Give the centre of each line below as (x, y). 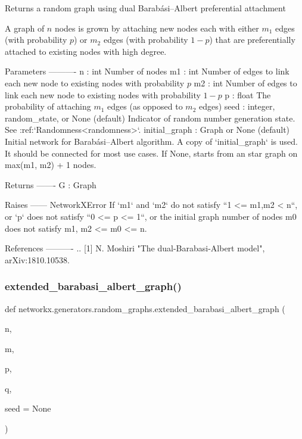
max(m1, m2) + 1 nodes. (51, 165)
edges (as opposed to (145, 106)
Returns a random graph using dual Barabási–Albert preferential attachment (145, 8)
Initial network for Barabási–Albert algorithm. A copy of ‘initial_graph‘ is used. (151, 141)
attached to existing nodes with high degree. (86, 51)
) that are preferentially (252, 40)
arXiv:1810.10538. (37, 259)
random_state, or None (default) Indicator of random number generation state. (150, 118)
